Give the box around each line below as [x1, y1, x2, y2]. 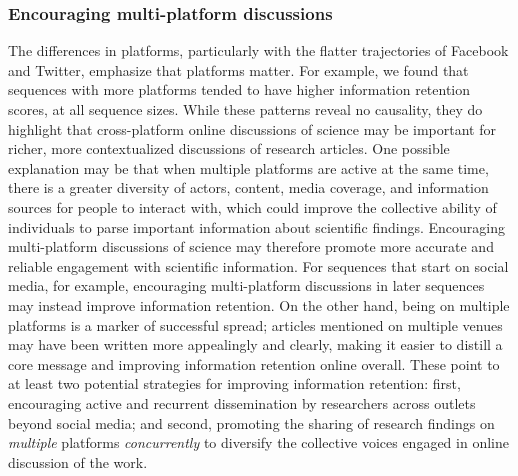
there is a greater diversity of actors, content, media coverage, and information [8, 177, 489, 198]
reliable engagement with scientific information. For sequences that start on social [8, 255, 509, 276]
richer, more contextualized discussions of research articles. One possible [8, 138, 450, 159]
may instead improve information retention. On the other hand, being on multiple [8, 294, 510, 315]
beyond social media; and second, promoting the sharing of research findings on [8, 412, 495, 433]
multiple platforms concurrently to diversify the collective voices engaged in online [8, 432, 509, 453]
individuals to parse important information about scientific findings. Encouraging [8, 216, 505, 237]
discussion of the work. [8, 451, 148, 472]
